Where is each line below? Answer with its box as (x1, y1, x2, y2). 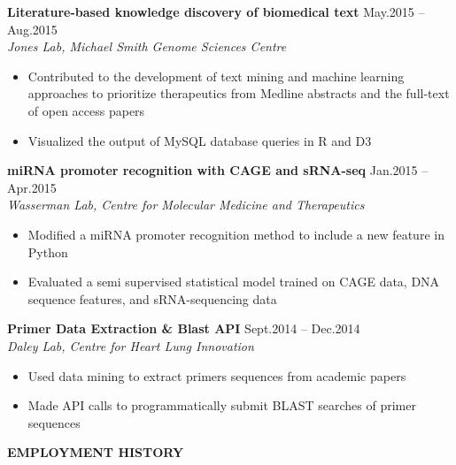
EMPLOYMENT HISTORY (7, 443, 184, 461)
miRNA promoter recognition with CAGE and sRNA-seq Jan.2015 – (7, 161, 429, 179)
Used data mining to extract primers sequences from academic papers (27, 366, 406, 385)
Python (27, 242, 68, 261)
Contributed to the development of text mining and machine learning (27, 66, 405, 85)
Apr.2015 (7, 178, 57, 196)
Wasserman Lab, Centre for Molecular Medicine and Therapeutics (7, 195, 365, 214)
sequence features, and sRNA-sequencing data (27, 289, 277, 308)
